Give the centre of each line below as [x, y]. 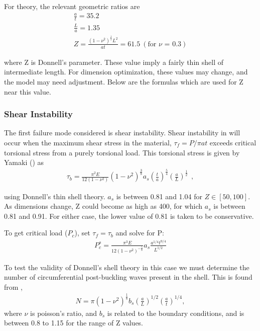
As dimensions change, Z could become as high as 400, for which [103, 206]
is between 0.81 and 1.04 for [159, 196]
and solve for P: [140, 233]
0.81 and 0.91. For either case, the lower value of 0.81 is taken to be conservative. [129, 216]
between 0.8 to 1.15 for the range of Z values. [74, 323]
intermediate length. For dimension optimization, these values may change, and [126, 72]
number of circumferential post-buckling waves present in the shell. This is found [128, 277]
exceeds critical [233, 143]
